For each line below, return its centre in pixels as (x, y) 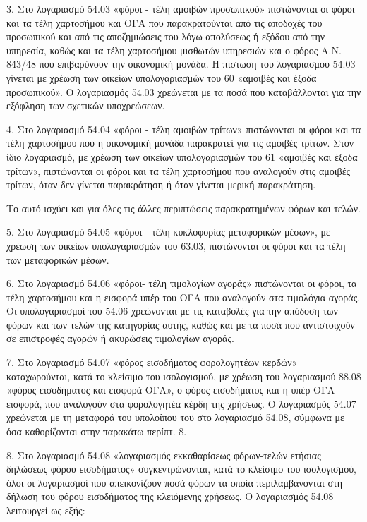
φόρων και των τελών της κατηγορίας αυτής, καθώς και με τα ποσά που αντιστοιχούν (181, 324)
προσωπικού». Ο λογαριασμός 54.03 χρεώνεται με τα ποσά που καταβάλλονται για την (184, 91)
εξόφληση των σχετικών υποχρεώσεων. (86, 105)
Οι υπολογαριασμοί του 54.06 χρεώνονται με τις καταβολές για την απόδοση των (172, 311)
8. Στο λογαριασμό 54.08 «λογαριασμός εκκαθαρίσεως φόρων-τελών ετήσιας (164, 455)
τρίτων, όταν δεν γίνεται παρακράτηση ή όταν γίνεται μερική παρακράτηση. (161, 184)
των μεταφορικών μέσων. (58, 259)
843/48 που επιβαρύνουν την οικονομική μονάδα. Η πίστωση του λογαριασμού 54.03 (181, 64)
